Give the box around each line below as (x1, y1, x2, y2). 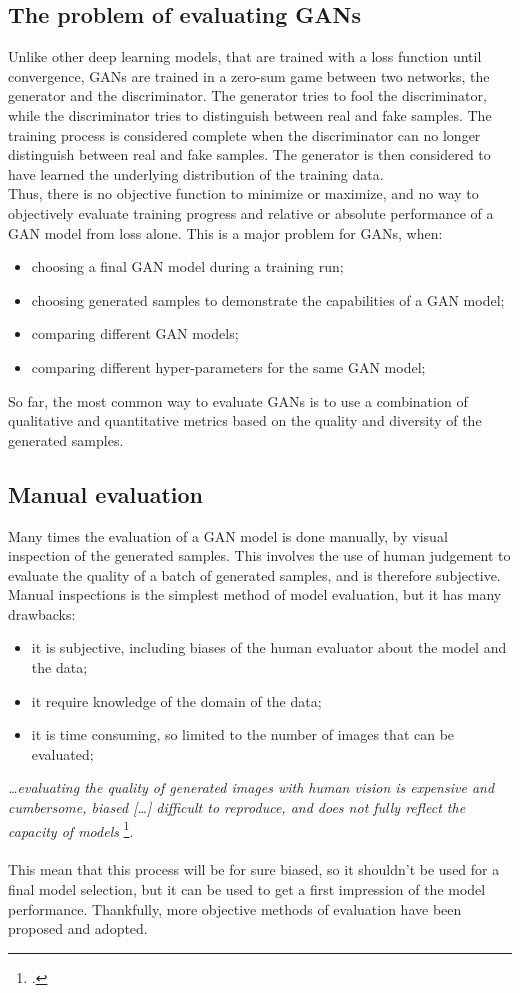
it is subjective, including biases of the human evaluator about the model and (31, 637, 507, 658)
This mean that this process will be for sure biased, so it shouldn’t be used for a (8, 859, 500, 880)
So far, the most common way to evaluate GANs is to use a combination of (8, 390, 468, 411)
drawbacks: (8, 603, 76, 624)
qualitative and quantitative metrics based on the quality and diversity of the (8, 410, 482, 431)
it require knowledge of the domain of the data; (31, 690, 322, 711)
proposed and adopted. (8, 918, 148, 939)
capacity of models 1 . (8, 817, 134, 841)
